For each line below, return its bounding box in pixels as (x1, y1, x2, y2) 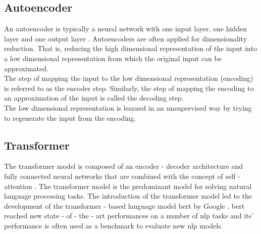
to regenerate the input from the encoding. (4, 112, 136, 123)
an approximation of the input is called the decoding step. (4, 92, 184, 103)
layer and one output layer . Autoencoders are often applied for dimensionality (4, 33, 247, 43)
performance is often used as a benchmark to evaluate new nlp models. (4, 220, 223, 230)
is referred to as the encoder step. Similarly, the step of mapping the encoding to (4, 82, 254, 93)
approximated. (4, 63, 48, 73)
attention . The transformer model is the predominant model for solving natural (4, 180, 252, 191)
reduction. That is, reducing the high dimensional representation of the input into (4, 43, 257, 54)
